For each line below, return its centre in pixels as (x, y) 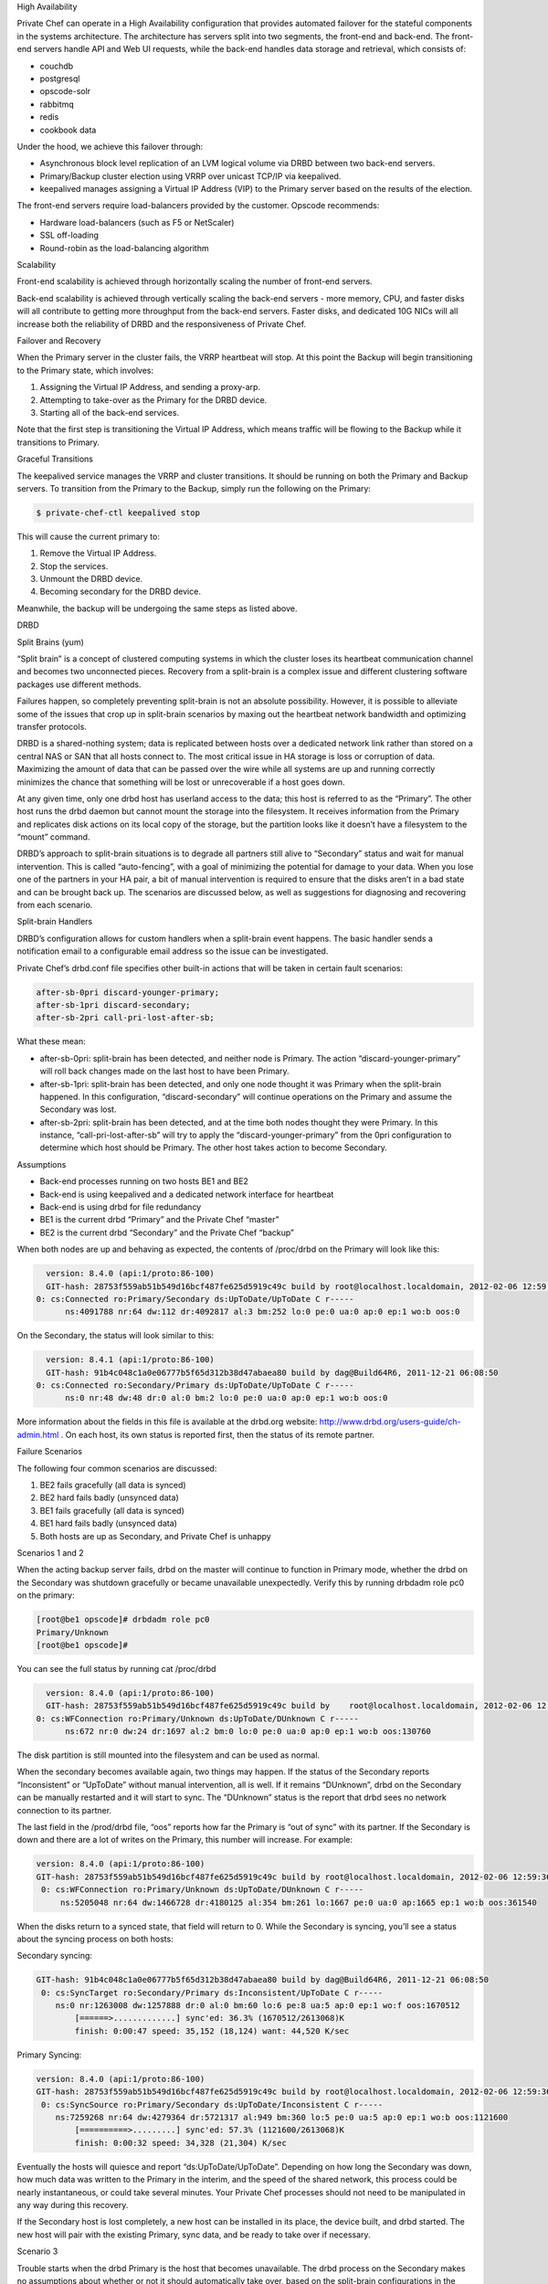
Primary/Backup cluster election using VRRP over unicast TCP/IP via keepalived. (190, 176)
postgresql (60, 79)
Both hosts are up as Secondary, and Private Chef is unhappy (155, 1536)
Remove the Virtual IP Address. (98, 554)
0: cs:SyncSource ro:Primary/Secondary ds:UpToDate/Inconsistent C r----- (212, 2104)
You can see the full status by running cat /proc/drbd (116, 1668)
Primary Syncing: (49, 2055)
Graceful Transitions (55, 459)
